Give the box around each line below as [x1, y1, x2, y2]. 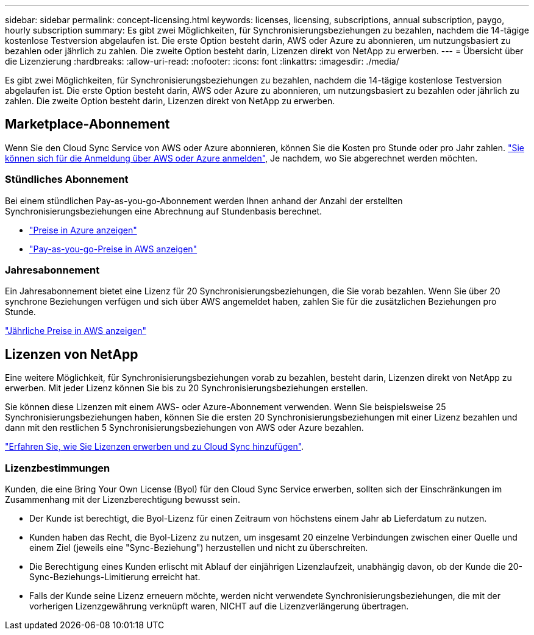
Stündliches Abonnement [5, 173, 129, 186]
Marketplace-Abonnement [5, 116, 170, 132]
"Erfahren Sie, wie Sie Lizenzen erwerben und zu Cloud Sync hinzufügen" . [5, 441, 304, 452]
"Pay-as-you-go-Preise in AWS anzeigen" [29, 243, 198, 254]
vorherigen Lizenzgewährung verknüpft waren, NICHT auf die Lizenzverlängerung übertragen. [29, 600, 409, 611]
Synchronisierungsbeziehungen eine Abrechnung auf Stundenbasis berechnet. [5, 205, 322, 216]
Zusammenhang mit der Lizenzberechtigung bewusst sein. [5, 494, 240, 505]
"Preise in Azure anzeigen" [29, 224, 137, 235]
